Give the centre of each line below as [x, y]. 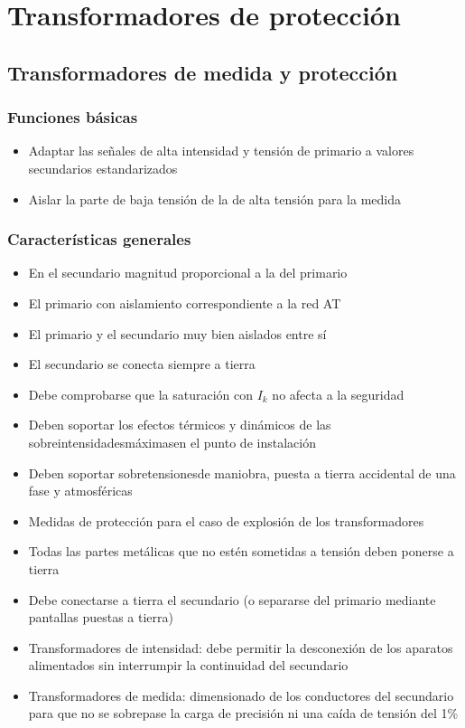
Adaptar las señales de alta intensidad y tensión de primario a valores [221, 151]
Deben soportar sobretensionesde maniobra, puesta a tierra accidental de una [242, 473]
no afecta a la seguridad [338, 394]
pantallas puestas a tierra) [101, 617]
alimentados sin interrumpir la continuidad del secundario [188, 665]
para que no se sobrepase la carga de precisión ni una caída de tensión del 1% [243, 713]
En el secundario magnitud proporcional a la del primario [188, 273]
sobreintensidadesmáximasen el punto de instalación [172, 442]
